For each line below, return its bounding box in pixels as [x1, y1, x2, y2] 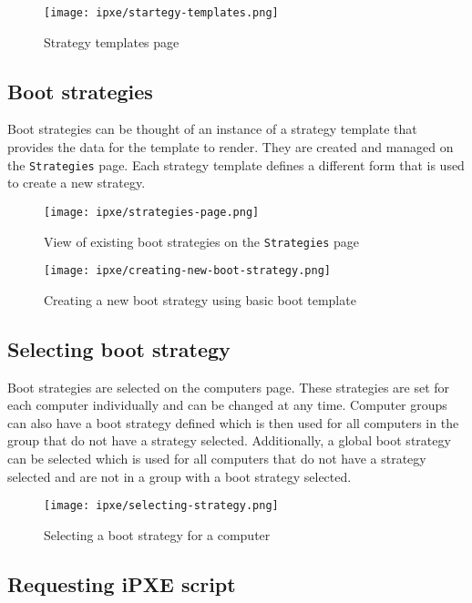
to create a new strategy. [7, 173, 146, 192]
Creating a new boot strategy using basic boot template [44, 290, 356, 309]
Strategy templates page [44, 32, 180, 51]
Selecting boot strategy [7, 334, 231, 363]
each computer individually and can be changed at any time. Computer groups [7, 395, 447, 414]
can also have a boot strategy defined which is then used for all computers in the [7, 413, 459, 432]
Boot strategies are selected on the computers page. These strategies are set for [7, 377, 450, 396]
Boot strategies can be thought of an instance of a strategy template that [7, 119, 417, 138]
